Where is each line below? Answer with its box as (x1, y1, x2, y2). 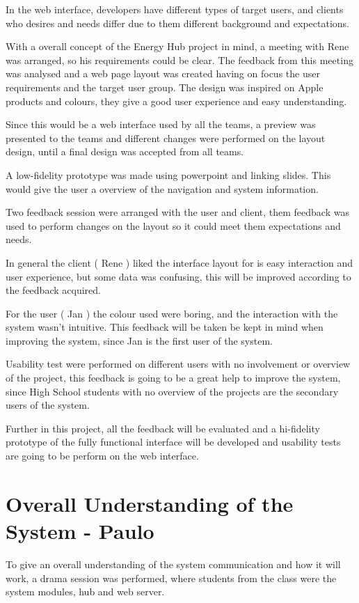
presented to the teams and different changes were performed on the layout (6, 130, 326, 145)
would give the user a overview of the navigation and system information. (6, 181, 319, 196)
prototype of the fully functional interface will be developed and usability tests (6, 434, 341, 449)
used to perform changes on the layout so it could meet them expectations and (6, 218, 341, 233)
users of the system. (6, 398, 90, 412)
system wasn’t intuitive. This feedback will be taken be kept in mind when (6, 320, 324, 334)
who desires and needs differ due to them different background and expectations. (6, 15, 349, 30)
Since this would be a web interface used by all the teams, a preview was (6, 117, 316, 132)
